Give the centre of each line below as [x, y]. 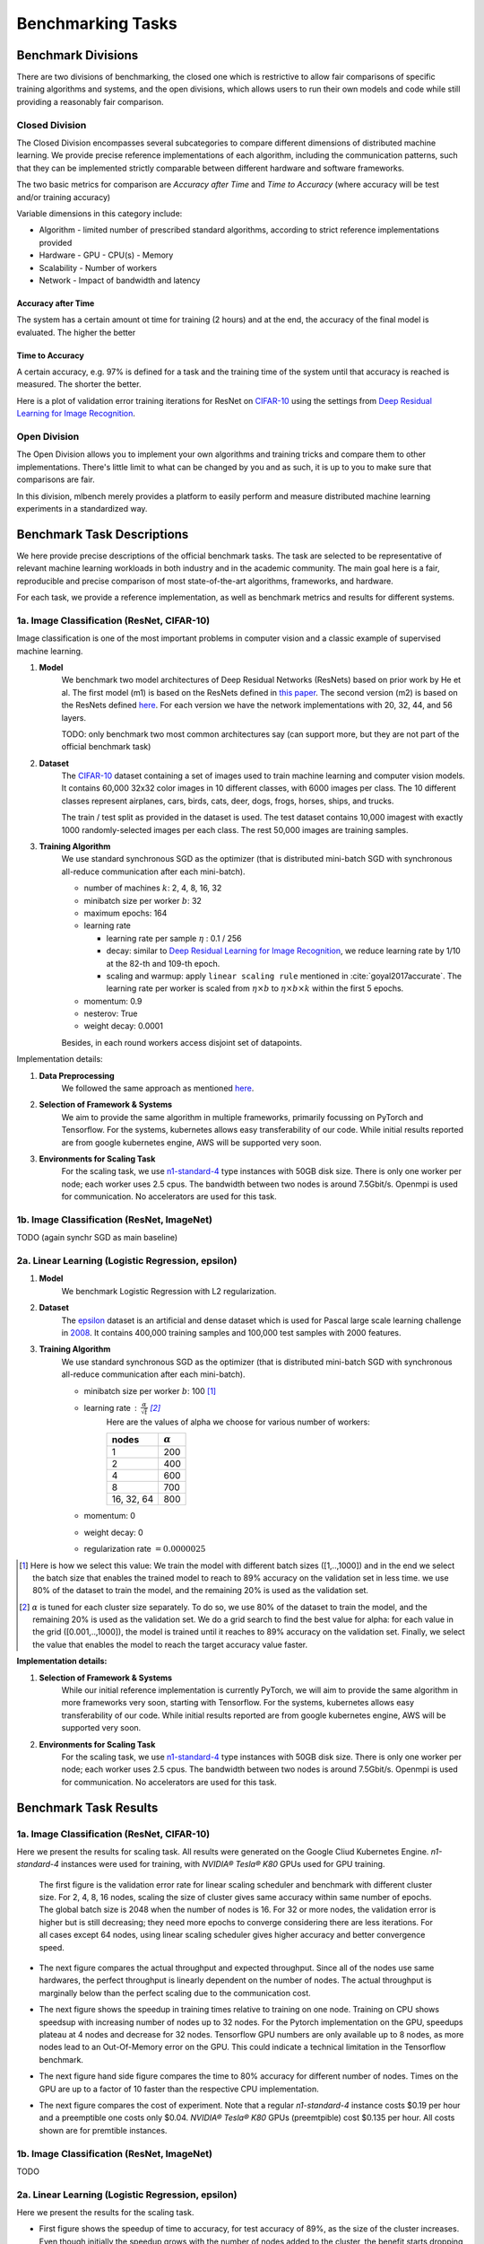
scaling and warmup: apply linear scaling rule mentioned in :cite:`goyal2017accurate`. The [284, 976]
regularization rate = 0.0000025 [145, 1549]
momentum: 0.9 [113, 1001]
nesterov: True [111, 1013]
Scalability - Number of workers [98, 267]
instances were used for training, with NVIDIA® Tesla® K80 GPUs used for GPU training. [223, 1864]
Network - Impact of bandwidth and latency [120, 280]
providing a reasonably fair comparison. [91, 101]
